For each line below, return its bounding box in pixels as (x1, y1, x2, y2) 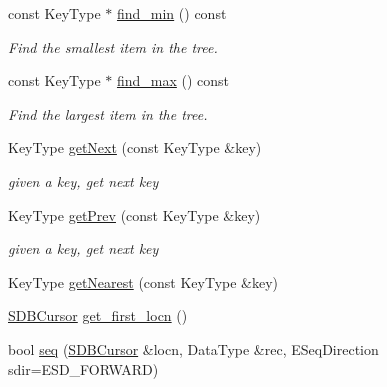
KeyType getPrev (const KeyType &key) (8, 204, 261, 225)
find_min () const (116, 3, 227, 23)
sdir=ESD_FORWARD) (8, 358, 159, 379)
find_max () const (116, 70, 230, 91)
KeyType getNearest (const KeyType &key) (8, 271, 279, 292)
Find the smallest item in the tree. (8, 36, 218, 57)
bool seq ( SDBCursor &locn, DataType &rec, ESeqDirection (8, 338, 379, 359)
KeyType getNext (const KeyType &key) (8, 137, 262, 158)
